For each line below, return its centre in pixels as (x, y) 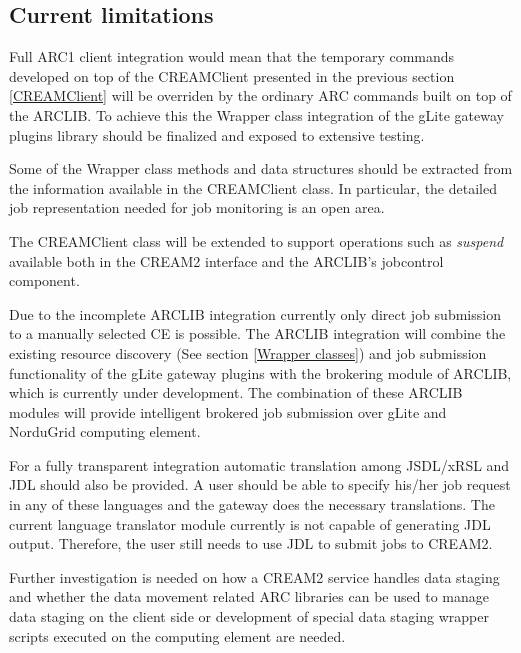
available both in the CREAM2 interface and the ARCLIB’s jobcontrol (226, 260)
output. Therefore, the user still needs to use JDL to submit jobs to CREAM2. (251, 543)
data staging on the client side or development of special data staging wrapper (249, 616)
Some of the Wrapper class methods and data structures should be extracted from (261, 168)
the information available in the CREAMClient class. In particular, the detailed (253, 187)
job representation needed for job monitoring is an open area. (197, 207)
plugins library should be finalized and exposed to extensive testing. (217, 134)
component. (44, 280)
